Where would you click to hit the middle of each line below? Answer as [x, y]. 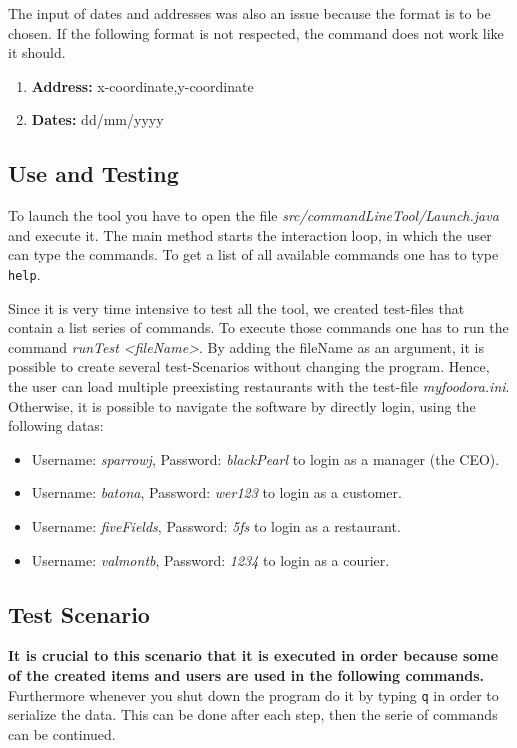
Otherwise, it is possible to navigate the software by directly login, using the [242, 405]
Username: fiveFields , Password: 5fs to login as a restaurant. [216, 525]
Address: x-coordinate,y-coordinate [142, 85]
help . [24, 273]
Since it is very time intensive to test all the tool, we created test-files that [236, 307]
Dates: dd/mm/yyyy [97, 119]
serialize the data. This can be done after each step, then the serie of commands [253, 714]
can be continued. [62, 733]
